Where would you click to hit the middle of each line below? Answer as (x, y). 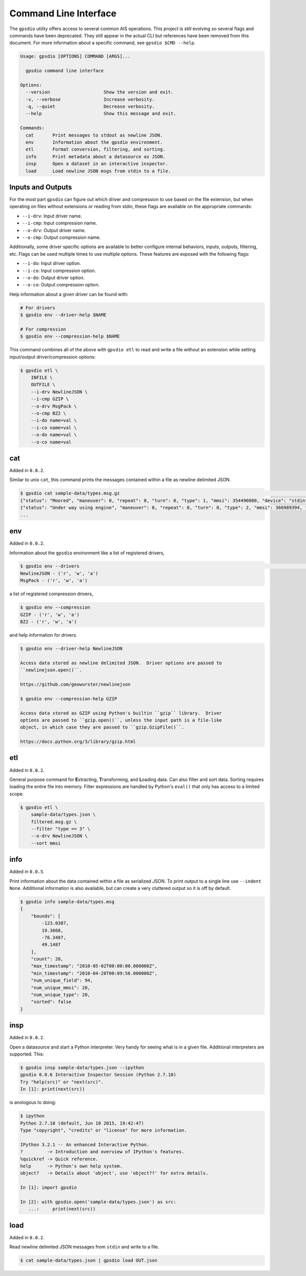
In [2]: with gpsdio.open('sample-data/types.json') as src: (98, 1202)
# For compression (43, 329)
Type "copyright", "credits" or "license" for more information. (104, 1130)
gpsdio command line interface (65, 71)
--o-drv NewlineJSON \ (59, 836)
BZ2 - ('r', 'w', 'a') (48, 622)
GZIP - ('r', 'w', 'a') (50, 614)
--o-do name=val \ (54, 435)
